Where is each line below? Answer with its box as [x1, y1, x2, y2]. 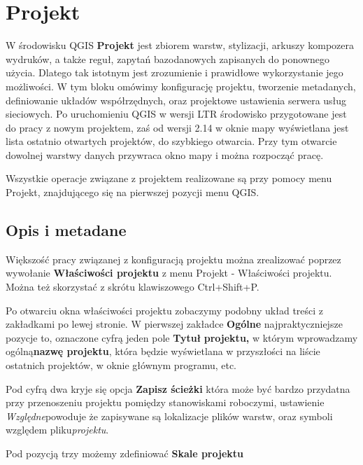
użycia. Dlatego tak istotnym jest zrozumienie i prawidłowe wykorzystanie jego [6, 65, 343, 80]
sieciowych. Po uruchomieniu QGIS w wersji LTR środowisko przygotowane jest [6, 106, 347, 121]
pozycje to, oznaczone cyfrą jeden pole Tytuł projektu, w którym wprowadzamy [6, 330, 358, 345]
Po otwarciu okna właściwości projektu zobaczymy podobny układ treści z [6, 303, 324, 317]
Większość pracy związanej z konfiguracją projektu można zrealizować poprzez [6, 251, 341, 266]
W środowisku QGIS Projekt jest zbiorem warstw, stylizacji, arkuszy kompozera [6, 38, 355, 53]
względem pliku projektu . [6, 422, 109, 437]
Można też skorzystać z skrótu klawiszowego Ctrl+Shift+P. [6, 279, 259, 294]
